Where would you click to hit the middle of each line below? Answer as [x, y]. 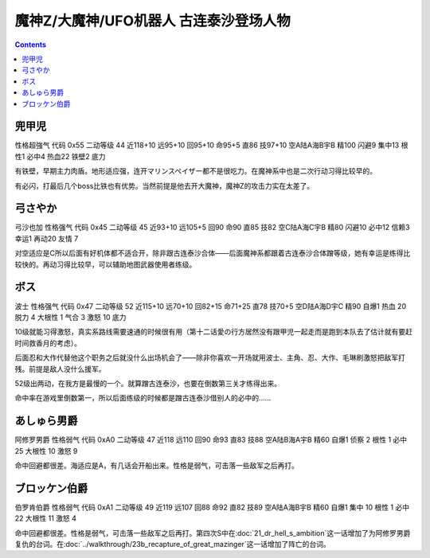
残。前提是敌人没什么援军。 [60, 369]
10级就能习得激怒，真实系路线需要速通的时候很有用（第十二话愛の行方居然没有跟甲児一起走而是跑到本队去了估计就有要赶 [214, 332]
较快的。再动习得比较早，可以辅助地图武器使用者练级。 [106, 264]
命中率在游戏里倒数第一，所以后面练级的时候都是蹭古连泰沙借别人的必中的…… [143, 398]
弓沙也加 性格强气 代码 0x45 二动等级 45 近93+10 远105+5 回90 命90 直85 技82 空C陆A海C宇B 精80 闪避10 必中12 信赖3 [212, 228]
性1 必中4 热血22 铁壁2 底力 [61, 156]
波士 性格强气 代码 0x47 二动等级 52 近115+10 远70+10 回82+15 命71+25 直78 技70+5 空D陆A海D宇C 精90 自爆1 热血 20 [210, 306]
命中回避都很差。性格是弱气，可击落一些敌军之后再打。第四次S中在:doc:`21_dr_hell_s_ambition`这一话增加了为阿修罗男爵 [213, 533]
